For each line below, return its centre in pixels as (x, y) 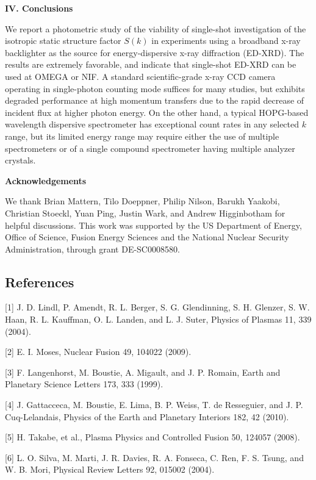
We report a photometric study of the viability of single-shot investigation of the (156, 28)
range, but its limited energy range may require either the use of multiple (142, 136)
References (40, 281)
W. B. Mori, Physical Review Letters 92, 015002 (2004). (110, 469)
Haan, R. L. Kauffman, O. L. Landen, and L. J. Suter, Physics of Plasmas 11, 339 (158, 319)
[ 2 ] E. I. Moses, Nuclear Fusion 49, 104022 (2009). (98, 352)
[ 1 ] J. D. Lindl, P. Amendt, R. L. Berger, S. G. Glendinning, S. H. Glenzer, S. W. (157, 307)
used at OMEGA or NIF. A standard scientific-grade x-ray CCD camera (140, 76)
